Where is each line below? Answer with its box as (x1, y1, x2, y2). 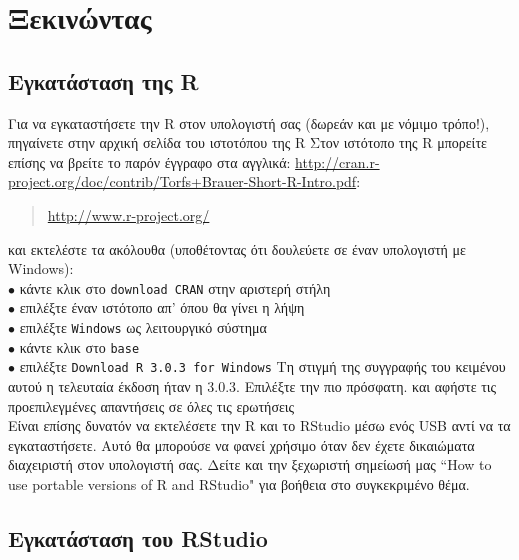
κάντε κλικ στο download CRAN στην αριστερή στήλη (19, 277, 331, 298)
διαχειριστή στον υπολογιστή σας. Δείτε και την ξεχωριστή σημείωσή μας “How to (8, 454, 492, 475)
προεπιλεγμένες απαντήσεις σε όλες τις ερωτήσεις (8, 395, 295, 416)
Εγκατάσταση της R (8, 65, 199, 96)
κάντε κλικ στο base (19, 336, 140, 357)
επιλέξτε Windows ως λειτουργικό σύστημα (19, 316, 267, 337)
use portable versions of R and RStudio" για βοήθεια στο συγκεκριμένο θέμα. (8, 473, 470, 494)
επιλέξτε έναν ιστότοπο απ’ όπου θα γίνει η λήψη (19, 297, 305, 318)
